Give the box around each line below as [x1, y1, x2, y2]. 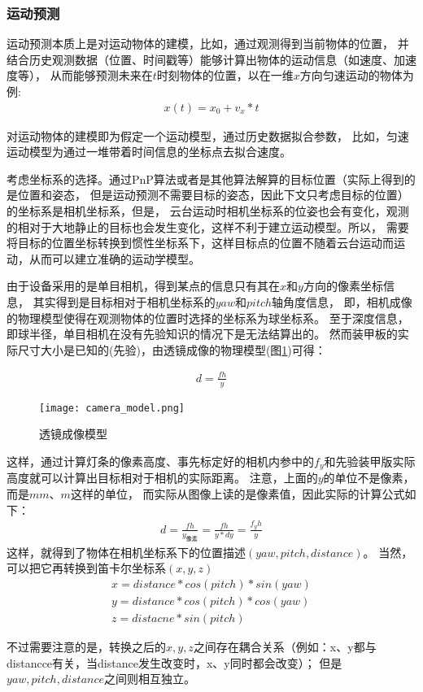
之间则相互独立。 [104, 670, 196, 687]
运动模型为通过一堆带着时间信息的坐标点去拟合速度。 [7, 143, 291, 160]
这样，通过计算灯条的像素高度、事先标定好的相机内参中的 [7, 452, 314, 469]
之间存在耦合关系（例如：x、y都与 [193, 638, 377, 655]
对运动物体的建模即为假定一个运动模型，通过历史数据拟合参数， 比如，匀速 [7, 127, 409, 144]
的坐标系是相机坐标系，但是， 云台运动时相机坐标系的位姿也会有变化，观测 [7, 202, 409, 219]
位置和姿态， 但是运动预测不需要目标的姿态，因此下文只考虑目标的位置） [17, 186, 409, 203]
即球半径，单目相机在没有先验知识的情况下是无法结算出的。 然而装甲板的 [7, 325, 398, 342]
